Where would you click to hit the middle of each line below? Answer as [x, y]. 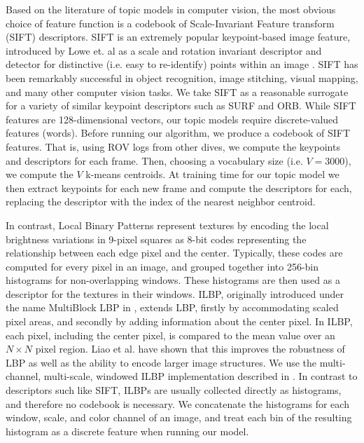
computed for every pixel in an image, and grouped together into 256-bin [162, 266]
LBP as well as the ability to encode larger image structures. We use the [161, 362]
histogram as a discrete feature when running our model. [127, 431]
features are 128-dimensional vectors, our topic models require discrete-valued [172, 119]
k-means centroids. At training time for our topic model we [212, 174]
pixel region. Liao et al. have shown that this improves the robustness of [190, 349]
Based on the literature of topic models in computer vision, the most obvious [171, 9]
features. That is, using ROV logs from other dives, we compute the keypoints [173, 146]
